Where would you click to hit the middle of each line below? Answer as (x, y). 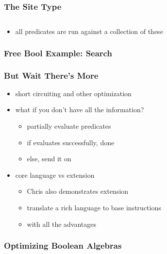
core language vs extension (55, 175)
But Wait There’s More (51, 75)
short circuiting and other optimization (73, 93)
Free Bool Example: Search (58, 53)
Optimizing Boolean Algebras (63, 246)
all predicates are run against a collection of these (89, 31)
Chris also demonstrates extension (78, 191)
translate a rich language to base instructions (94, 208)
